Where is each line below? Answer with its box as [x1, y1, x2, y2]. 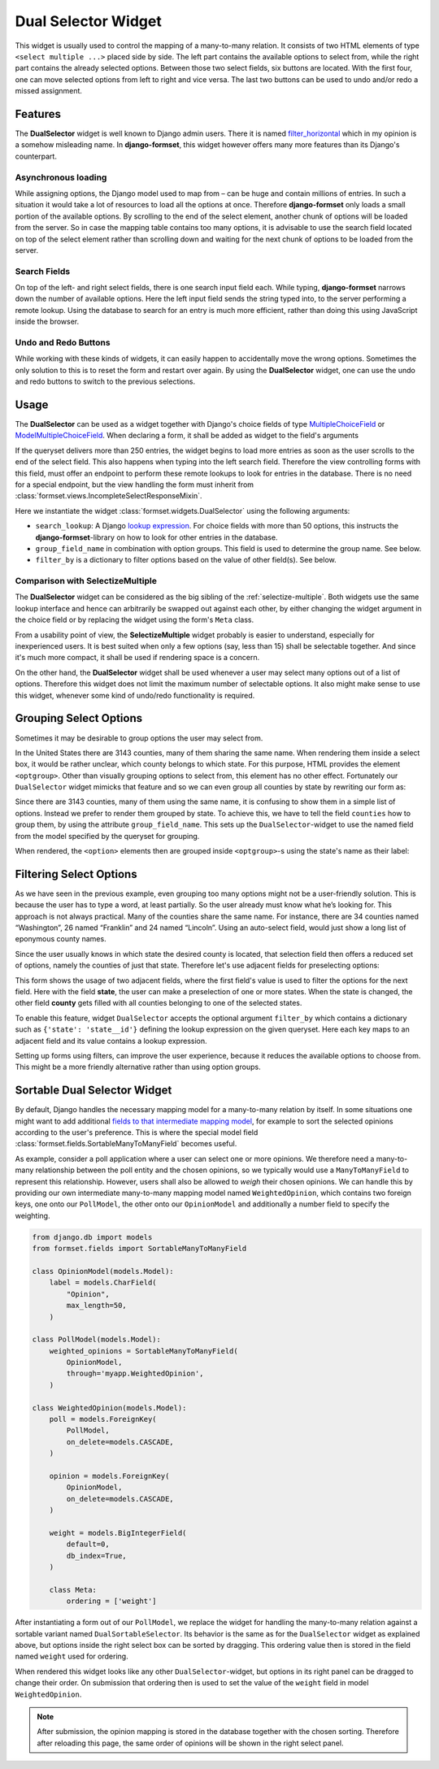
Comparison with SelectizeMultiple [15, 576, 158, 587]
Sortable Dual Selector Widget [15, 1084, 172, 1097]
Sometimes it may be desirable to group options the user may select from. [15, 732, 263, 743]
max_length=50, [66, 1301, 128, 1310]
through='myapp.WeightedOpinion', [66, 1369, 204, 1378]
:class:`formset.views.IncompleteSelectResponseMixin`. [15, 491, 202, 501]
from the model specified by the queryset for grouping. [15, 831, 200, 841]
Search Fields [15, 265, 71, 276]
